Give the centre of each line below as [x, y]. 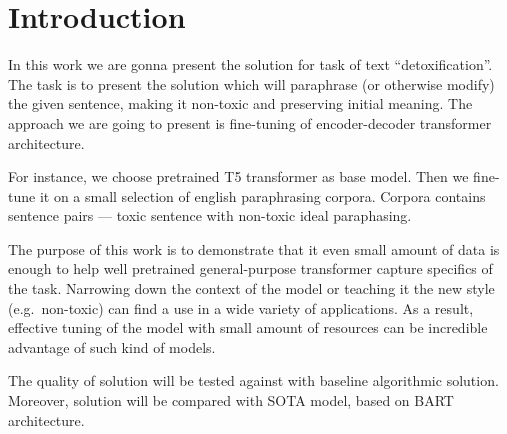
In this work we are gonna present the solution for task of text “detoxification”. [250, 64]
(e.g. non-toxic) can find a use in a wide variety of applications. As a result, [241, 307]
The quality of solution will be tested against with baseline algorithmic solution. [253, 380]
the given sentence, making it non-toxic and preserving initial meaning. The [240, 103]
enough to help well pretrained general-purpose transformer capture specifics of [250, 268]
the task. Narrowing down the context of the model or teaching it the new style [251, 288]
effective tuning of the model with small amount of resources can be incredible [248, 327]
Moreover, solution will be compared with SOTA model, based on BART [231, 400]
